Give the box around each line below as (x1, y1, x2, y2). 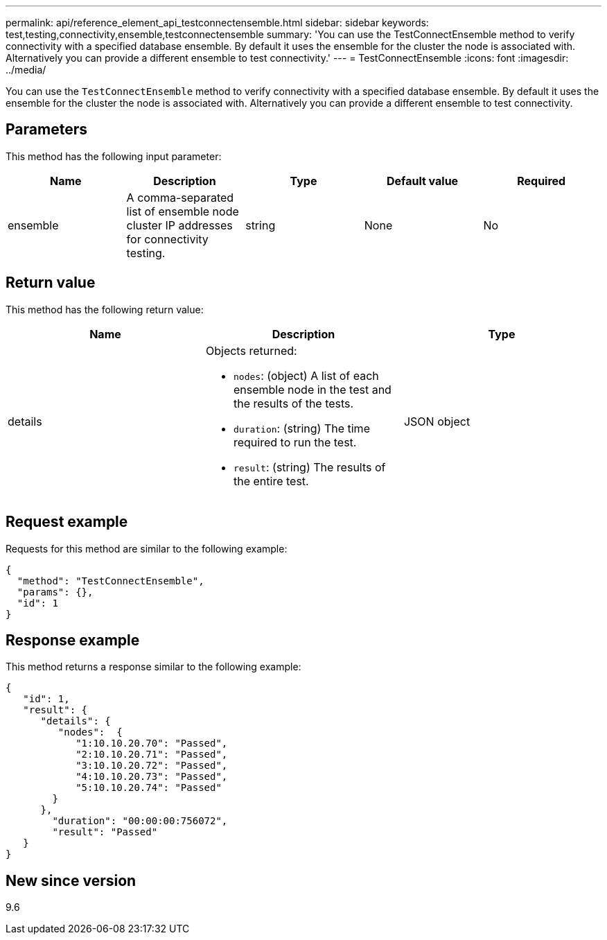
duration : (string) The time (233, 421, 370, 435)
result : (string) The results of (233, 460, 386, 474)
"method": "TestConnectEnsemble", (17, 575, 204, 586)
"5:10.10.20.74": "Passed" (76, 782, 222, 794)
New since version (6, 871, 137, 889)
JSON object (403, 414, 470, 428)
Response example (6, 631, 140, 649)
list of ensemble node (126, 204, 239, 218)
